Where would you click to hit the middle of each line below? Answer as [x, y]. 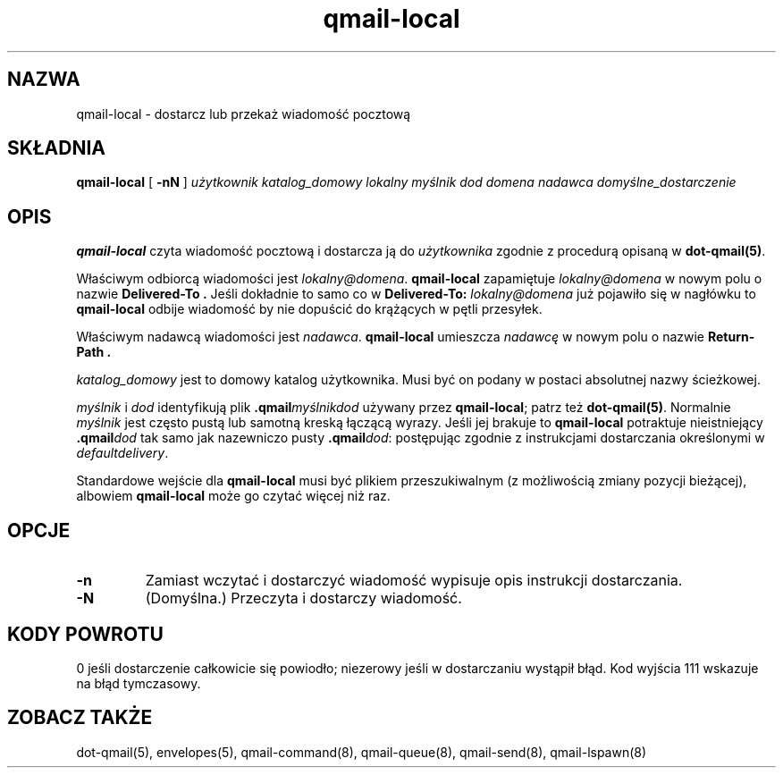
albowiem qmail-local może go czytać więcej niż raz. [233, 496]
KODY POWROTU [85, 634]
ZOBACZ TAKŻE [80, 718]
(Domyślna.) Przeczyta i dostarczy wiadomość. [303, 598]
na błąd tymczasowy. [139, 683]
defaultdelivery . [122, 453]
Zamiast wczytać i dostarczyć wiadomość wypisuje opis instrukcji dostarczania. [414, 581]
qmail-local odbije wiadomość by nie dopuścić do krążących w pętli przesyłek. [309, 309]
